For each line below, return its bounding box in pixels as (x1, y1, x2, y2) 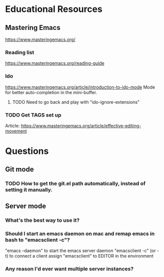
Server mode (5, 202, 46, 210)
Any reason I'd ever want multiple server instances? (5, 265, 134, 272)
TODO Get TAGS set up (5, 111, 62, 118)
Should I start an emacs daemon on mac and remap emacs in (5, 230, 155, 237)
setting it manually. (5, 186, 53, 193)
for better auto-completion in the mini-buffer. (5, 89, 97, 95)
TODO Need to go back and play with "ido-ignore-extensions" (12, 99, 140, 105)
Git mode (5, 165, 34, 174)
